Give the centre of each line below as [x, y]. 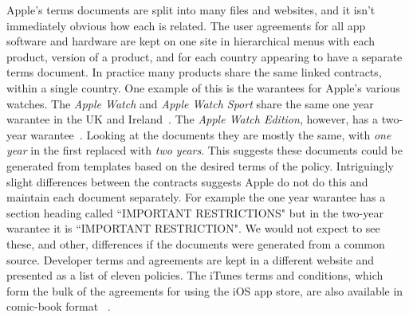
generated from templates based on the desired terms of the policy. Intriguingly [200, 165]
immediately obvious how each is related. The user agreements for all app [186, 25]
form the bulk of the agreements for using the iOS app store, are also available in [205, 290]
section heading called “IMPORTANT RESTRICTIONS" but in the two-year [195, 212]
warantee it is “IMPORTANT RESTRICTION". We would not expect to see [193, 228]
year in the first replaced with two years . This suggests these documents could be [204, 150]
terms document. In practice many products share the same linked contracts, [194, 72]
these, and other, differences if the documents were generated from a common [196, 243]
